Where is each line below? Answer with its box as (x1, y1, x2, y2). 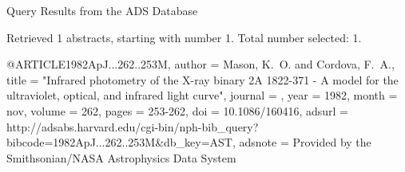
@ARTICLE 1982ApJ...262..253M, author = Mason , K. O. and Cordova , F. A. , (6, 56, 395, 72)
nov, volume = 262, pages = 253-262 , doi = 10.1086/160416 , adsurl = (6, 102, 349, 119)
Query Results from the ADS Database (6, 2, 198, 18)
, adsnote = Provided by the (232, 134, 371, 150)
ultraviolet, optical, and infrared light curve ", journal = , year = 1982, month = (6, 87, 398, 104)
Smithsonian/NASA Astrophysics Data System (6, 149, 236, 166)
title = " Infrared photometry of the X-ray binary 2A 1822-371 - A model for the (6, 71, 399, 88)
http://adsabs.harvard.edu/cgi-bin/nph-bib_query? (6, 118, 259, 135)
